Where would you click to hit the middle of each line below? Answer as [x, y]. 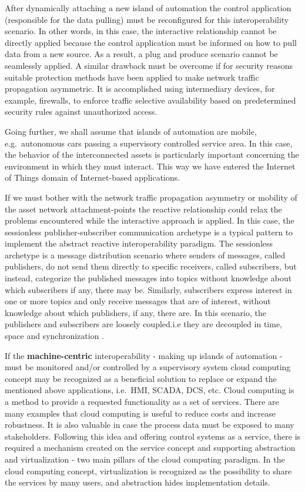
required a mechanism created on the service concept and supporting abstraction [150, 448]
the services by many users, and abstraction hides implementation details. [138, 482]
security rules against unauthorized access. [81, 112]
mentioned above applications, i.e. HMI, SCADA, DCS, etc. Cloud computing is [150, 390]
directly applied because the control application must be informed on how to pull [151, 42]
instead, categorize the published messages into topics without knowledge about [148, 278]
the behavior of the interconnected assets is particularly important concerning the [152, 154]
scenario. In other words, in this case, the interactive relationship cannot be [141, 31]
